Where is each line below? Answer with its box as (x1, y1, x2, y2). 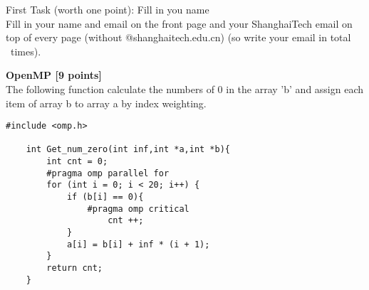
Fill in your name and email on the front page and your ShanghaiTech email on (6, 16, 353, 31)
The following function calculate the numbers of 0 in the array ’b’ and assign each (6, 81, 364, 96)
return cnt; (46, 263, 103, 274)
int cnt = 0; (46, 156, 108, 167)
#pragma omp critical (87, 203, 189, 214)
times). (10, 43, 41, 58)
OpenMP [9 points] (6, 68, 102, 82)
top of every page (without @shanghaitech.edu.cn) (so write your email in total (6, 30, 351, 45)
